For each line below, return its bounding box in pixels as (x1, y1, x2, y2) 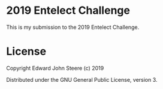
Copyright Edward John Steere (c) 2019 (6, 64, 104, 72)
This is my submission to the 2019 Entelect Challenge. (6, 23, 140, 31)
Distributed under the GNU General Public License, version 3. (6, 76, 158, 83)
